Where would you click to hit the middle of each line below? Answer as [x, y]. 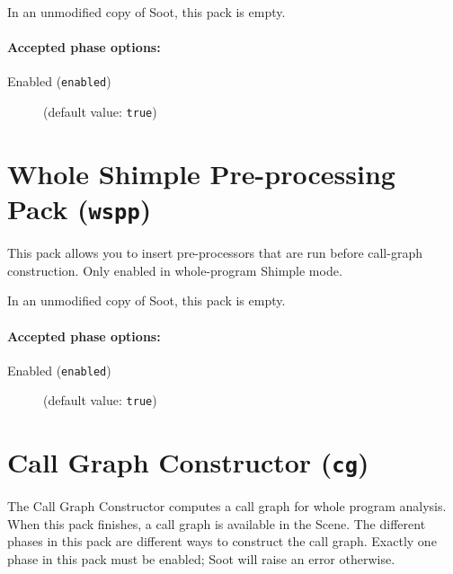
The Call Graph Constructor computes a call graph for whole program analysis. [227, 506]
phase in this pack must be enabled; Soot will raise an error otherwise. [201, 559]
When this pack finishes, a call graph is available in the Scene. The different [217, 523]
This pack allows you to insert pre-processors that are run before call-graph [215, 253]
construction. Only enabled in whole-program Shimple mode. [175, 270]
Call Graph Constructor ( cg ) [188, 462]
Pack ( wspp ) [80, 209]
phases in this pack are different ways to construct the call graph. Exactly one [222, 541]
